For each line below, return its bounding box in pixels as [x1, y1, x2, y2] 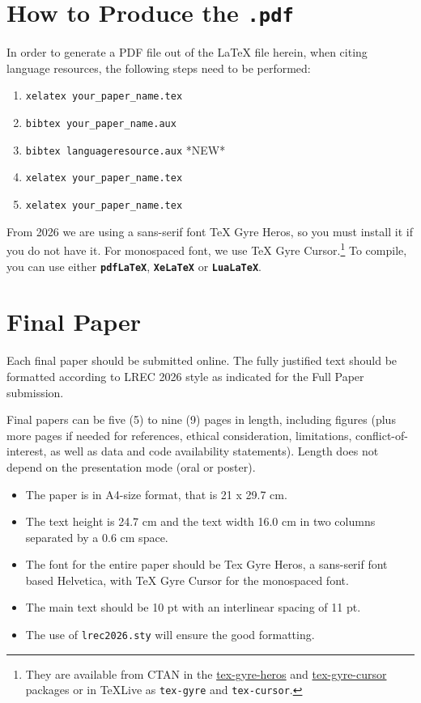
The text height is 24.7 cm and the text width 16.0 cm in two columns [25, 513, 376, 530]
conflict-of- [355, 426, 408, 443]
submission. [6, 383, 64, 400]
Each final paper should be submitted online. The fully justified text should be [6, 352, 398, 369]
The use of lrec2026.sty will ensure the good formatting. [25, 626, 315, 643]
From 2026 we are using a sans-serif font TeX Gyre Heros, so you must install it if [6, 222, 413, 239]
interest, [6, 443, 47, 459]
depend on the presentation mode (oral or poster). [6, 458, 256, 475]
